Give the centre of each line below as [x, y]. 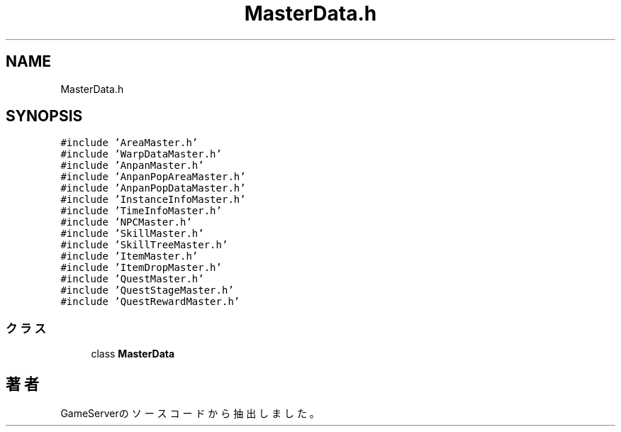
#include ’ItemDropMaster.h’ [141, 268]
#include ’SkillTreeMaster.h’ [144, 245]
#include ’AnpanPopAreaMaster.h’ [153, 177]
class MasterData [133, 354]
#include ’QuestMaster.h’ [132, 279]
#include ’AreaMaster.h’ [129, 143]
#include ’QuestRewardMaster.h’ [150, 302]
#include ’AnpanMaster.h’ [132, 166]
